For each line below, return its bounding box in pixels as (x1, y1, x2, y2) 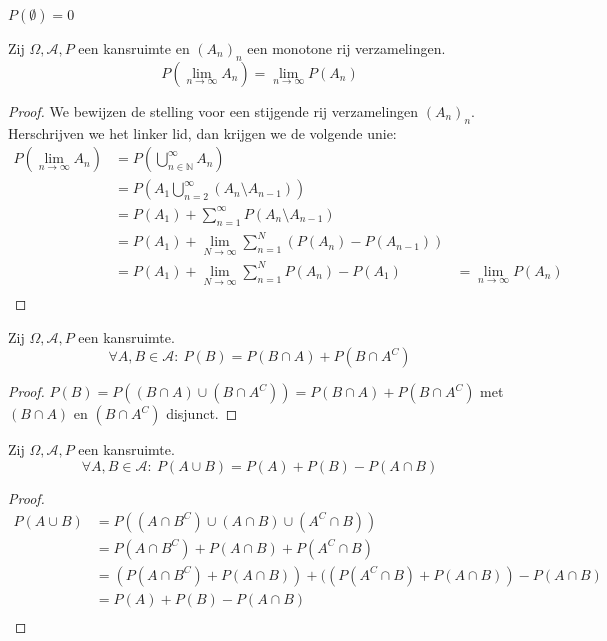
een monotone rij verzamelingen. (247, 38, 446, 58)
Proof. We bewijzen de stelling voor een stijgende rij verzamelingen (8, 100, 419, 121)
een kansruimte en (78, 38, 190, 58)
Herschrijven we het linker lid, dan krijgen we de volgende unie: (8, 122, 397, 143)
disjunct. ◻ (166, 403, 238, 424)
